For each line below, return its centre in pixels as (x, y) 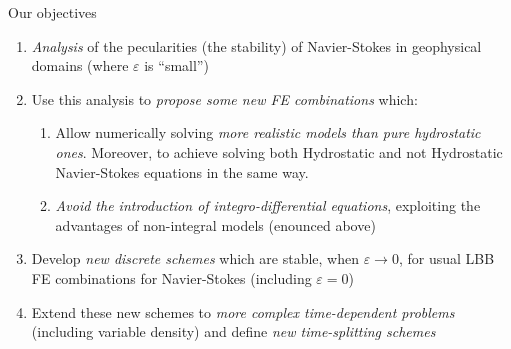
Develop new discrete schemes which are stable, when (195, 258)
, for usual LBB (446, 258)
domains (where (80, 65)
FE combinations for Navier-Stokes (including (171, 277)
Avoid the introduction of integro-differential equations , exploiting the (268, 205)
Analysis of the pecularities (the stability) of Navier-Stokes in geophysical (256, 45)
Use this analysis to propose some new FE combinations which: (224, 98)
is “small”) (176, 65)
